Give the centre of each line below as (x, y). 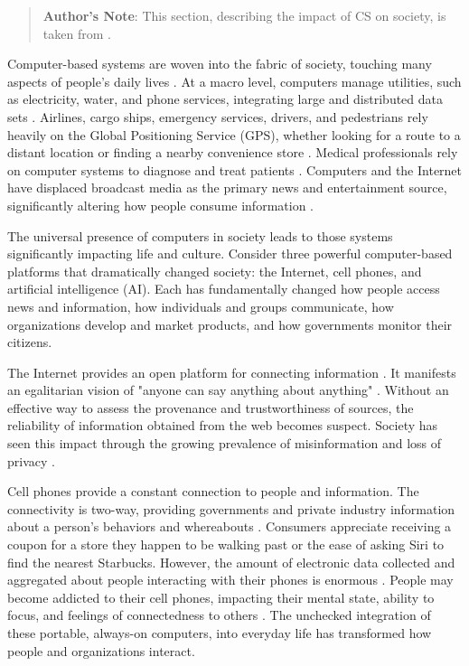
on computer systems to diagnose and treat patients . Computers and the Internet (235, 169)
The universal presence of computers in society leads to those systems (200, 235)
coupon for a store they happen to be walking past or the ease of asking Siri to (226, 544)
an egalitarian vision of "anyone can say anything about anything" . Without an (228, 390)
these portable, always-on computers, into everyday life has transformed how (220, 633)
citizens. (30, 342)
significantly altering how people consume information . (160, 205)
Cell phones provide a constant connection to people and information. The (213, 491)
